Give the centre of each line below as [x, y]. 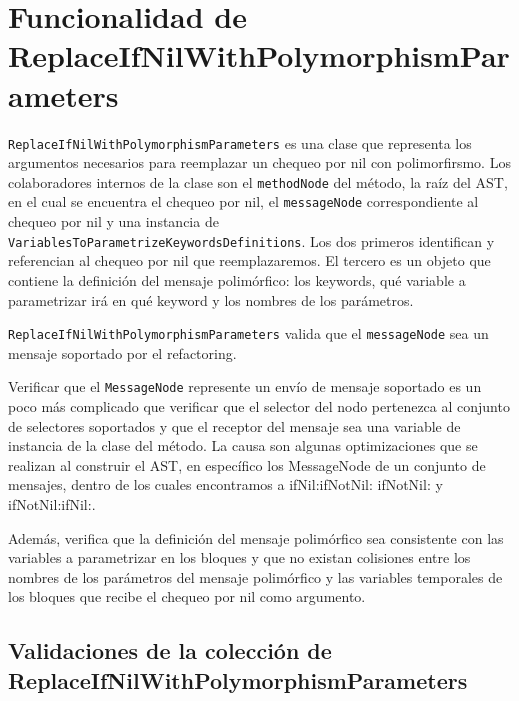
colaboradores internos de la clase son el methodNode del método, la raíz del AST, [258, 181]
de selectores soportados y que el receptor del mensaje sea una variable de [234, 425]
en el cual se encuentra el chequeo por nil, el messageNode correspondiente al [243, 201]
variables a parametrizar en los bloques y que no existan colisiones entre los [239, 557]
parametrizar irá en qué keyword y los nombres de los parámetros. [211, 299]
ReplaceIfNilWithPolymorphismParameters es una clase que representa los [240, 142]
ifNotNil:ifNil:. [52, 503]
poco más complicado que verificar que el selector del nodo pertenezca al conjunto [259, 406]
